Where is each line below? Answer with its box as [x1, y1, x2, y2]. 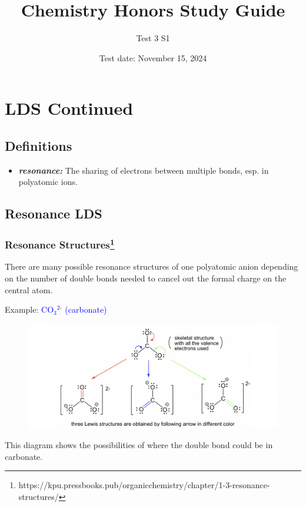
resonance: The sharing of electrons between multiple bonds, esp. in [18, 164, 269, 176]
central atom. [5, 283, 53, 296]
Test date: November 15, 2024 [99, 51, 207, 64]
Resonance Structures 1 [5, 236, 115, 252]
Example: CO [5, 303, 54, 316]
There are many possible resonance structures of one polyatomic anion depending [5, 260, 298, 273]
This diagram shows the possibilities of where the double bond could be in [5, 438, 273, 450]
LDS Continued [5, 96, 134, 120]
